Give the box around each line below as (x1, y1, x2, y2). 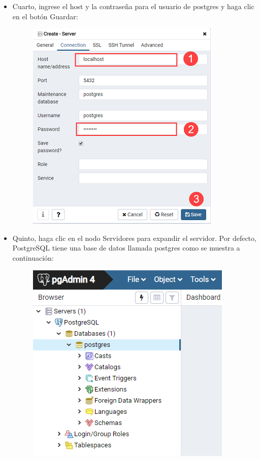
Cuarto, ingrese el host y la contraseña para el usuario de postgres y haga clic (12, 1, 254, 11)
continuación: (12, 252, 54, 263)
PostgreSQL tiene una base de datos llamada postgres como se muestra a (12, 242, 240, 253)
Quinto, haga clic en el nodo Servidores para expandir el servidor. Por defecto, (12, 232, 256, 243)
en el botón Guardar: (12, 11, 78, 21)
